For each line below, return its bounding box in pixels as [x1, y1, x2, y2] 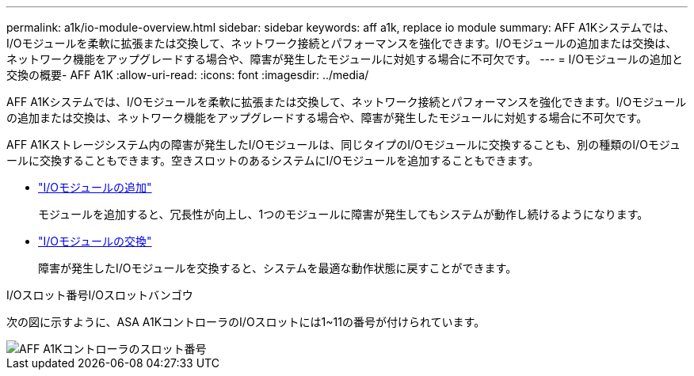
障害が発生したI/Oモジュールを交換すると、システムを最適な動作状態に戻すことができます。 [38, 261, 517, 275]
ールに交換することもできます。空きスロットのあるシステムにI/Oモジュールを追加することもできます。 [6, 154, 540, 167]
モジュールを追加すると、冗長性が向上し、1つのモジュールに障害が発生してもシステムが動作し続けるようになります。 [38, 207, 649, 221]
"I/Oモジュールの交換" [38, 234, 152, 248]
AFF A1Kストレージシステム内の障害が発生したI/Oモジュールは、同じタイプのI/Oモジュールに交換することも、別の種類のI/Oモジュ [6, 138, 681, 151]
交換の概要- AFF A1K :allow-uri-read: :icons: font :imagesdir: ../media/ [6, 68, 369, 82]
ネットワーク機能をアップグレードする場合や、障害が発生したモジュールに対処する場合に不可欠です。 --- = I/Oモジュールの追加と [6, 52, 684, 66]
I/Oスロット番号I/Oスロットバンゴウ [6, 288, 193, 302]
